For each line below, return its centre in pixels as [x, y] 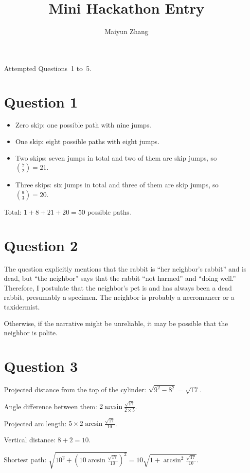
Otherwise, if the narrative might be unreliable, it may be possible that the [116, 323]
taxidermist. [22, 306]
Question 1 [41, 101]
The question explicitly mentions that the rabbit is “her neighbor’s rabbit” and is [125, 268]
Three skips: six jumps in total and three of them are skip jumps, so [117, 185]
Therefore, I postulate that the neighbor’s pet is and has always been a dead [118, 287]
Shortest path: [25, 460]
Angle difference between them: [51, 406]
